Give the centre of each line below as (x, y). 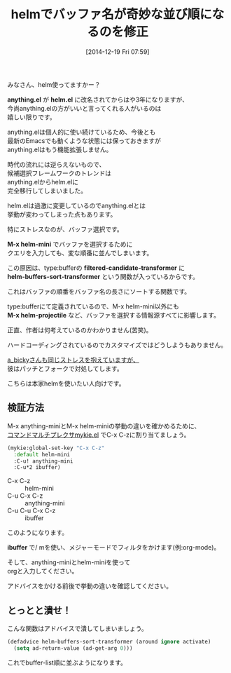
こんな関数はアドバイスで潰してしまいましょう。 (78, 629)
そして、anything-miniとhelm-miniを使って (69, 562)
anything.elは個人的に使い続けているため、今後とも (82, 132)
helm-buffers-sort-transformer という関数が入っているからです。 (103, 276)
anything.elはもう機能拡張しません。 (60, 149)
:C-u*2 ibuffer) (37, 468)
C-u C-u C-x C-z (31, 511)
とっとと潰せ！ (40, 610)
